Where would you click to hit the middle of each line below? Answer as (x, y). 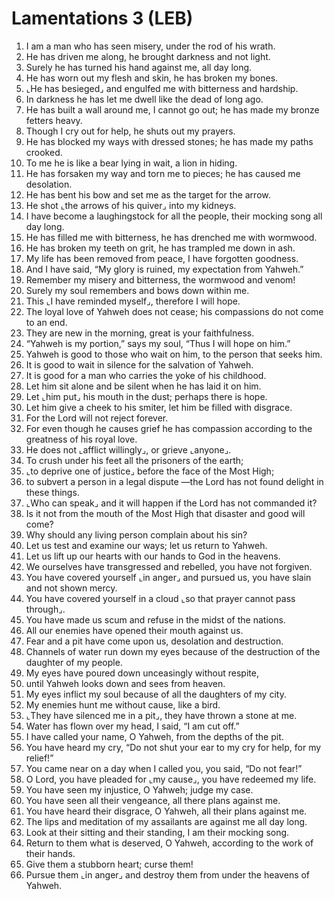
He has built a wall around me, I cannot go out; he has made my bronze (172, 109)
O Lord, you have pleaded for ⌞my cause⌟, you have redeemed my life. (171, 779)
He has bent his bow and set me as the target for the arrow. (148, 194)
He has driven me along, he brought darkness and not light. (148, 56)
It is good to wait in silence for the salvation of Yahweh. (139, 364)
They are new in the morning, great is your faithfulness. (140, 333)
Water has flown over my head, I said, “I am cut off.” (132, 726)
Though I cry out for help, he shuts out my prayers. (130, 131)
